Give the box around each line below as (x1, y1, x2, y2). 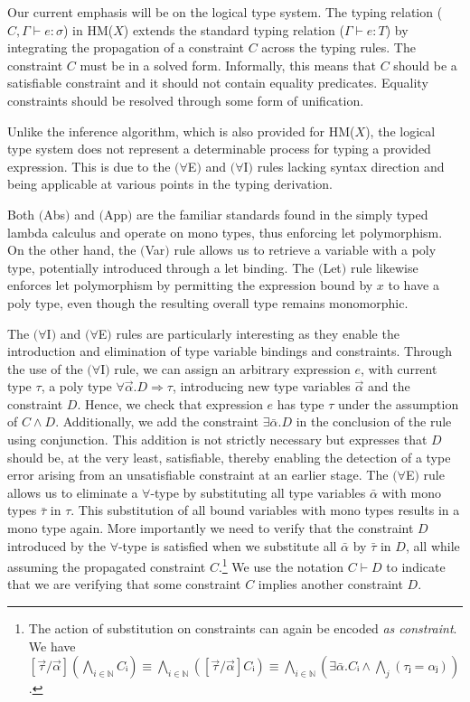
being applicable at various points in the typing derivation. (7, 174, 334, 193)
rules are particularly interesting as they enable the (116, 323, 399, 342)
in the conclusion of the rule (296, 412, 452, 431)
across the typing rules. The (261, 38, 416, 57)
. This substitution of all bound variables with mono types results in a (70, 501, 460, 519)
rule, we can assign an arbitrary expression (114, 359, 351, 378)
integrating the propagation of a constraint (7, 38, 244, 57)
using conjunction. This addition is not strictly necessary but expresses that (7, 430, 428, 449)
